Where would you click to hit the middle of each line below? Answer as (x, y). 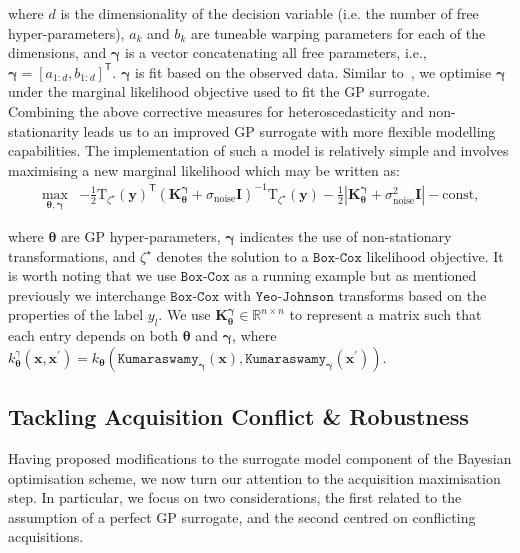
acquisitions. (46, 536)
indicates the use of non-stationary (345, 236)
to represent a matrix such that (385, 314)
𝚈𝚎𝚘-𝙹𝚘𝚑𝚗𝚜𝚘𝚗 (294, 296)
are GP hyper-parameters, (141, 236)
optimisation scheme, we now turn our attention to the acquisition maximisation (254, 477)
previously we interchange (87, 294)
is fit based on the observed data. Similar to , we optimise (313, 71)
